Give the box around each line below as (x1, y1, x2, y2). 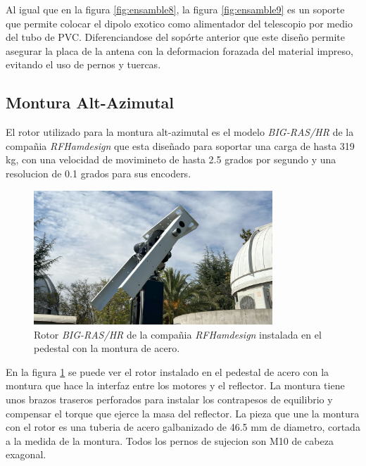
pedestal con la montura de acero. (34, 341, 180, 355)
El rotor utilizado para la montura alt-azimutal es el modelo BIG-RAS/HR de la (6, 125, 354, 139)
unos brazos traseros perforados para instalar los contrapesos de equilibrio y (6, 391, 333, 406)
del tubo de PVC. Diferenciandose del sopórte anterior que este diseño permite (6, 30, 345, 44)
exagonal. (6, 447, 46, 462)
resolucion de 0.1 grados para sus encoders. (6, 165, 191, 180)
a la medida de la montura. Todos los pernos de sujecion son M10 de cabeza (6, 433, 334, 448)
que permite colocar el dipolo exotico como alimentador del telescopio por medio (6, 15, 353, 30)
